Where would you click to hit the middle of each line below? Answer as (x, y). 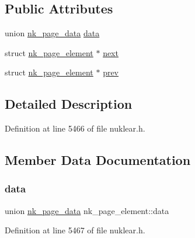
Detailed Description (69, 104)
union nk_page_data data (52, 33)
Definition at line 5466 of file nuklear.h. (75, 128)
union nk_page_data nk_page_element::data (87, 210)
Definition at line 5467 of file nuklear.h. (75, 230)
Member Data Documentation (98, 160)
